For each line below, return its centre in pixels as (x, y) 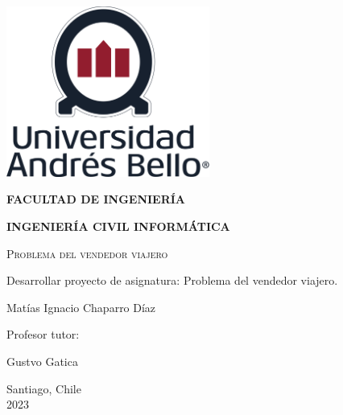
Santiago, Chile (44, 388)
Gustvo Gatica (42, 362)
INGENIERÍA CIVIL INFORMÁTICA (118, 226)
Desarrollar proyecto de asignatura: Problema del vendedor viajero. (172, 280)
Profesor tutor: (43, 334)
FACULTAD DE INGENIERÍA (96, 199)
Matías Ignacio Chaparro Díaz (81, 307)
